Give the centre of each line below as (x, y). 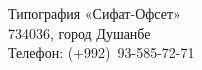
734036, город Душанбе (79, 32)
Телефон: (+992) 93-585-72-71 (101, 52)
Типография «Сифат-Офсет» (94, 13)
